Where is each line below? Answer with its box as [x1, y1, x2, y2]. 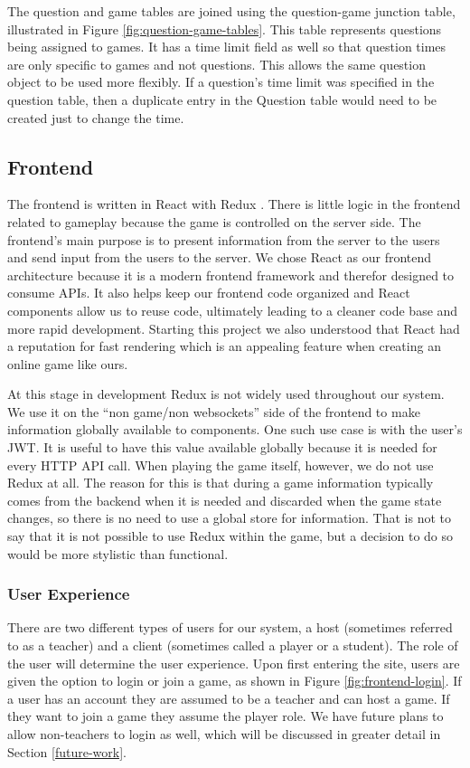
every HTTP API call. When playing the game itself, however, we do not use [7, 455, 434, 474]
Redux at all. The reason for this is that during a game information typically [7, 473, 434, 492]
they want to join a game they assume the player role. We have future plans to [7, 706, 444, 725]
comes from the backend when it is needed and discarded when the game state [7, 490, 442, 509]
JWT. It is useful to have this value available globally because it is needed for [7, 438, 437, 457]
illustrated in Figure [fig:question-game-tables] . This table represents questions [7, 19, 442, 38]
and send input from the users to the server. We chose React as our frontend [7, 248, 432, 267]
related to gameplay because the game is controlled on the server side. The [7, 212, 421, 231]
